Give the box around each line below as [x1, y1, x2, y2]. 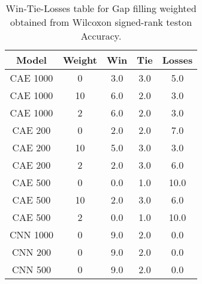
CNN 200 [12, 245, 51, 259]
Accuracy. [80, 29, 122, 43]
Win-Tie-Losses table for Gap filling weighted [5, 1, 197, 15]
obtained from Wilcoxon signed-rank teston [10, 15, 192, 29]
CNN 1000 [10, 228, 53, 241]
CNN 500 [12, 262, 51, 276]
